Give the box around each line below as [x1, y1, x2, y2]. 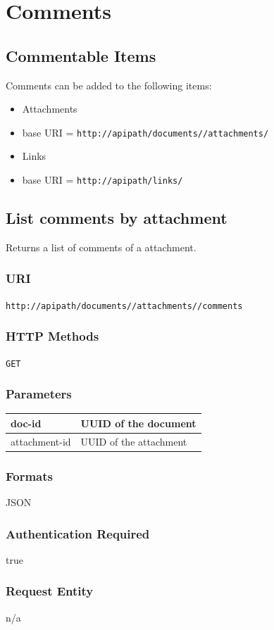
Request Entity [6, 582, 94, 600]
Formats [6, 467, 53, 484]
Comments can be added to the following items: [6, 77, 212, 92]
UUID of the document [80, 415, 197, 430]
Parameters [6, 385, 72, 403]
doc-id [11, 415, 42, 430]
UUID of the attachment [80, 434, 187, 448]
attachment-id [11, 434, 71, 448]
